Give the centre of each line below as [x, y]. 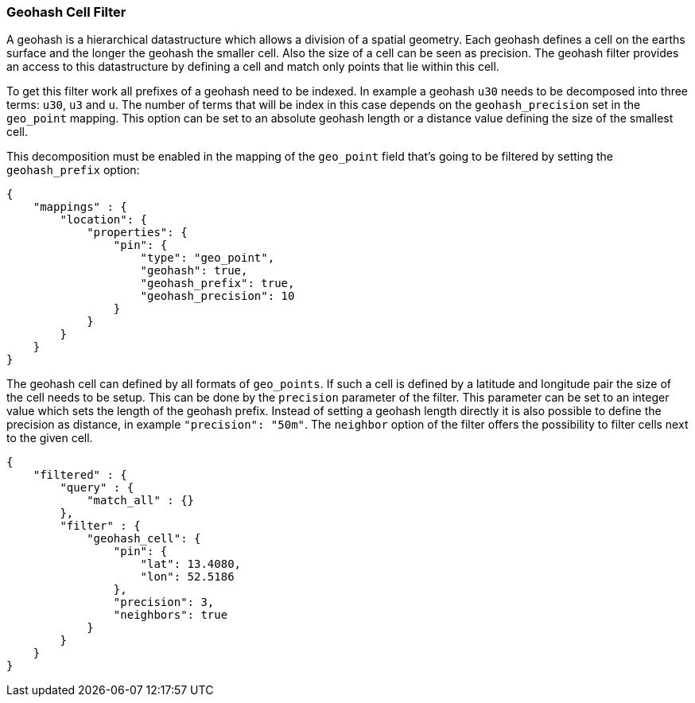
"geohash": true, [194, 271]
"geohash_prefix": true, [217, 284]
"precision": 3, [164, 602]
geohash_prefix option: [73, 170]
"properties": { [137, 233]
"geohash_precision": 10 [217, 296]
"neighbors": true [171, 615]
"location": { [104, 220]
